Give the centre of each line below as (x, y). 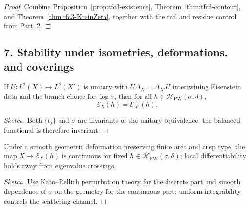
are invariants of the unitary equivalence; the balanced (159, 120)
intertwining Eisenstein (207, 86)
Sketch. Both (23, 120)
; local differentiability (213, 156)
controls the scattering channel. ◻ (55, 200)
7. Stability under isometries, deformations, (116, 52)
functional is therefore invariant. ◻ (57, 130)
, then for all (133, 96)
